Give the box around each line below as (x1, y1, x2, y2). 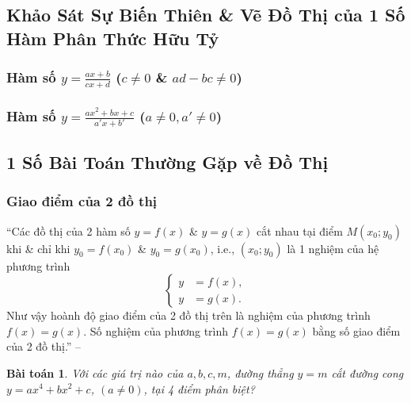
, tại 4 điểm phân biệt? (143, 380, 255, 397)
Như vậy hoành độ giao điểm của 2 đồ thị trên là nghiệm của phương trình (6, 307, 371, 324)
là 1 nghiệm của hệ (287, 240, 379, 256)
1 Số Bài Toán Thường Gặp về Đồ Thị (6, 149, 329, 174)
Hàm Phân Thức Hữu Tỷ (6, 25, 219, 50)
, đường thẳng (226, 364, 294, 381)
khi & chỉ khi (6, 240, 70, 256)
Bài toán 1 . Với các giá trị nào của (6, 364, 184, 381)
